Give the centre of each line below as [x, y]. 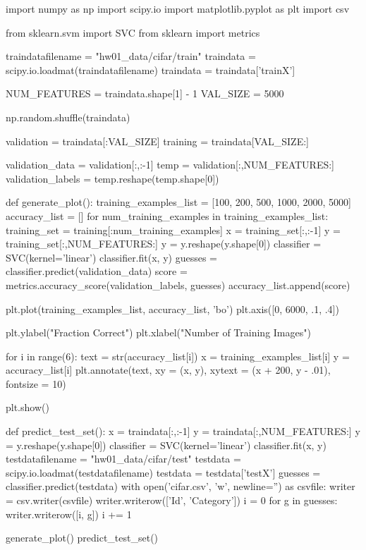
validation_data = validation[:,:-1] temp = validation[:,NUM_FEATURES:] [170, 165]
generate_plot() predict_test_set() [82, 538]
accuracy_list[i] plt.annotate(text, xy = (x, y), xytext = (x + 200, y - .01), [168, 370]
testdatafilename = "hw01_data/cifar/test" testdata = [123, 459]
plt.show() [28, 407]
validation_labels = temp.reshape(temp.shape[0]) [112, 178]
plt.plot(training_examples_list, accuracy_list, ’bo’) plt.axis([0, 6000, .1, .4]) [172, 308]
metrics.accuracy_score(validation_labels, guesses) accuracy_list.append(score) [178, 285]
